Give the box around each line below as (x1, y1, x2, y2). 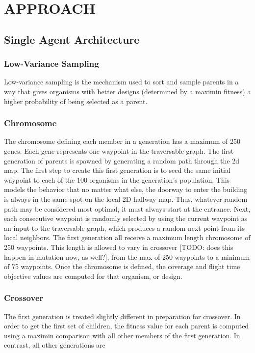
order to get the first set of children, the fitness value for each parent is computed (4, 321, 249, 331)
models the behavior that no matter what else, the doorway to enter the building (4, 184, 248, 194)
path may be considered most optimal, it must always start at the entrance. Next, (4, 203, 251, 214)
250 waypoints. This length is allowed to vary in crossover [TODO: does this (4, 242, 233, 252)
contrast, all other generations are (4, 340, 105, 350)
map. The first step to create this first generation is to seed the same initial (4, 165, 230, 175)
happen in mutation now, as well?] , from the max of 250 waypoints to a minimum (4, 251, 250, 262)
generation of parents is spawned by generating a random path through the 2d (4, 155, 239, 165)
